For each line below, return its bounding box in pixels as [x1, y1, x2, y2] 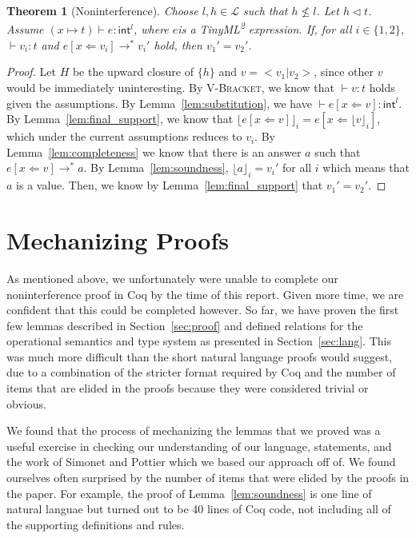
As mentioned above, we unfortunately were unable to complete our [6, 269, 338, 286]
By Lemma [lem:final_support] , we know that [6, 110, 234, 127]
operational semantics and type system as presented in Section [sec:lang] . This [6, 333, 391, 349]
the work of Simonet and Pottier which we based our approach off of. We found [6, 453, 396, 470]
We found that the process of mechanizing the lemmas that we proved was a [6, 422, 381, 439]
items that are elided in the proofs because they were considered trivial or [6, 380, 369, 397]
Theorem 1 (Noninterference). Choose [6, 2, 198, 18]
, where [133, 21, 169, 38]
